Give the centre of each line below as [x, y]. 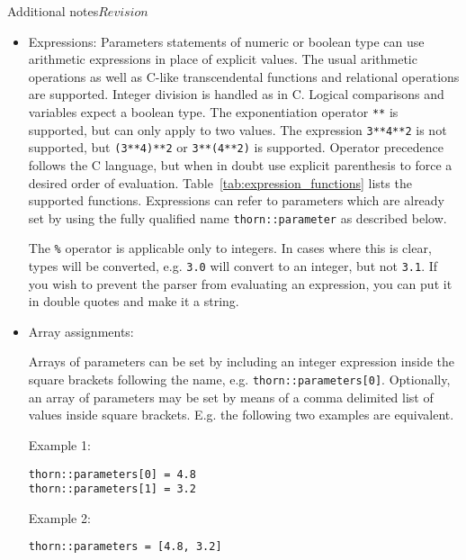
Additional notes [53, 11]
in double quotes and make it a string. [134, 301]
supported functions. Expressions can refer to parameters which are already [237, 200]
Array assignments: [81, 331]
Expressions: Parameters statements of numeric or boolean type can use [226, 41]
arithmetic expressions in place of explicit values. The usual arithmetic [223, 59]
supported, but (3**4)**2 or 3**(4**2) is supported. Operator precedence [236, 147]
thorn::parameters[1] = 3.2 [112, 489]
